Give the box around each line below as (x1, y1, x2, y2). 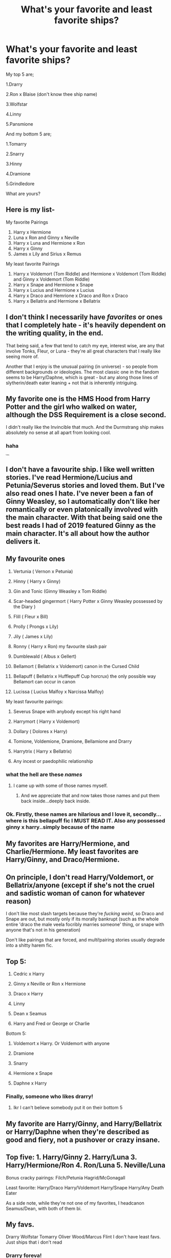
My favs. (6, 1220, 35, 1229)
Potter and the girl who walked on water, (6, 402, 137, 411)
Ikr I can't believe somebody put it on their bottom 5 (13, 1105, 123, 1111)
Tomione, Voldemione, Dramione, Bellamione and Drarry (13, 738, 132, 744)
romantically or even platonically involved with (6, 505, 158, 514)
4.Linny (6, 111, 22, 117)
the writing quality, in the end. (6, 329, 104, 338)
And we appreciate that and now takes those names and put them (20, 793, 160, 799)
